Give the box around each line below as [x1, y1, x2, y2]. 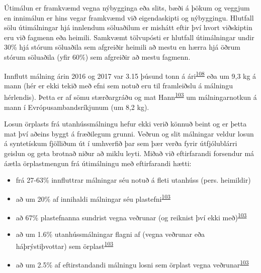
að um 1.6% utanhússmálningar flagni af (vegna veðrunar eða [16, 229, 205, 239]
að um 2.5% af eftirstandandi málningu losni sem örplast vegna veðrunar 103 [16, 258, 249, 269]
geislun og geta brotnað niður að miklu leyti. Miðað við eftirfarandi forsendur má [4, 148, 254, 159]
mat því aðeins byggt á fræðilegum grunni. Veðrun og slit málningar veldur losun [4, 128, 254, 139]
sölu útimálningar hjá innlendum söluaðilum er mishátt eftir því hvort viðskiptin [4, 22, 252, 33]
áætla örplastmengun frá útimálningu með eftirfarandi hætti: [4, 158, 192, 168]
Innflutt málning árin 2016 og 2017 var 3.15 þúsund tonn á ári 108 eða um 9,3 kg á [4, 69, 256, 81]
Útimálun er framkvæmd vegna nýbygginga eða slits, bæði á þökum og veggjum [4, 3, 250, 13]
